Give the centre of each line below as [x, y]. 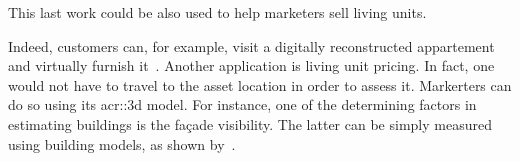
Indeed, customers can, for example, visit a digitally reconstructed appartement [251, 45]
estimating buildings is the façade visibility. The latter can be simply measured [250, 123]
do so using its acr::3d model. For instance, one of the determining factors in [242, 104]
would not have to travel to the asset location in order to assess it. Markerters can [260, 84]
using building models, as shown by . [122, 143]
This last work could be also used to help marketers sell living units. [217, 12]
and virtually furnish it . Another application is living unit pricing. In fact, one [251, 65]
